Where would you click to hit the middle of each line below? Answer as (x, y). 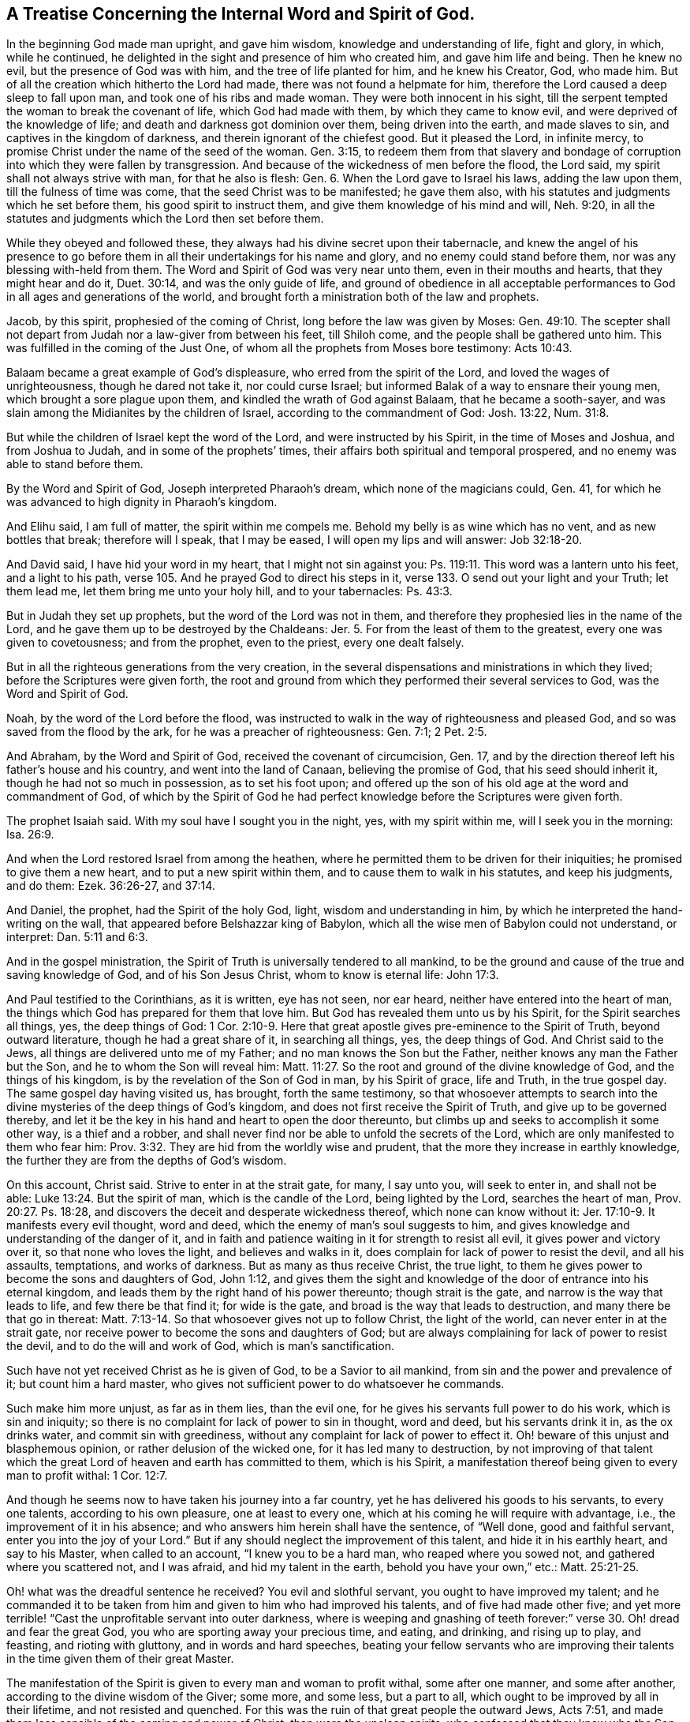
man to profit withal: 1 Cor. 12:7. (87, 1476)
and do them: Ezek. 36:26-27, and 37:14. (111, 886)
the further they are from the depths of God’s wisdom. (147, 1161)
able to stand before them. (75, 464)
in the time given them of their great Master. (120, 1659)
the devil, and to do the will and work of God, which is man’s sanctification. (200, 1346)
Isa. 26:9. (30, 835)
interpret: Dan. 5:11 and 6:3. (77, 937)
